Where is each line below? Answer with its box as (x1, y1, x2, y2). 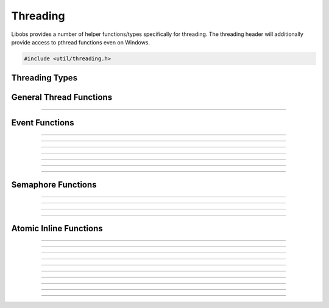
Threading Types (11, 73, 78, 83)
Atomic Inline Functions (11, 223, 103, 234)
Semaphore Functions (11, 180, 97, 190)
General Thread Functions (11, 92, 113, 103)
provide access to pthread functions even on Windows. (11, 38, 150, 46)
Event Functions (11, 117, 74, 128)
